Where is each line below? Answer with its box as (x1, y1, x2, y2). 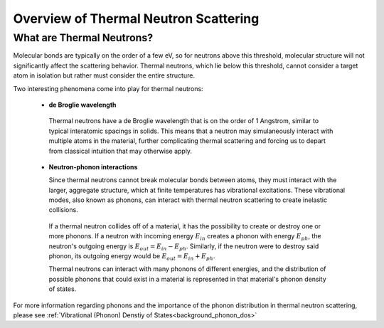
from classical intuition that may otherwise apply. (48, 147, 192, 155)
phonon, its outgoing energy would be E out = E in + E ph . (48, 252, 215, 262)
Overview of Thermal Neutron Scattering (13, 11, 260, 26)
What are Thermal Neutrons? (13, 31, 154, 44)
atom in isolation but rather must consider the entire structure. (13, 71, 196, 80)
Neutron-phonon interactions (48, 162, 138, 171)
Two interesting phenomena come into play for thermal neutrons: (13, 84, 203, 92)
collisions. (48, 206, 78, 214)
